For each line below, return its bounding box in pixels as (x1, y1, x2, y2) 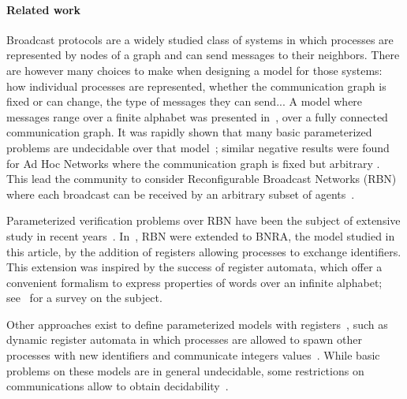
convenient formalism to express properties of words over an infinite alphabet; (6, 274, 383, 290)
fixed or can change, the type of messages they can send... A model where (6, 93, 363, 110)
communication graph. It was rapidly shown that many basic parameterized (6, 124, 372, 140)
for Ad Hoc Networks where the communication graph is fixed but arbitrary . (6, 155, 380, 171)
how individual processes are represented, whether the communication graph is (6, 77, 386, 94)
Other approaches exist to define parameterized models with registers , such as (6, 315, 388, 332)
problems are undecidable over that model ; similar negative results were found (6, 139, 390, 155)
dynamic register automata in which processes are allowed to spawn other (6, 331, 362, 348)
